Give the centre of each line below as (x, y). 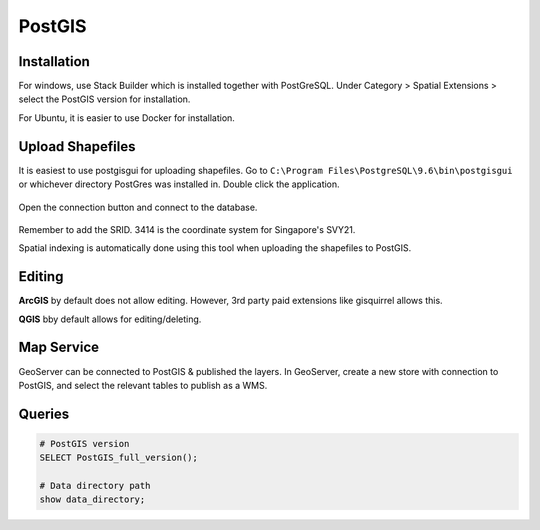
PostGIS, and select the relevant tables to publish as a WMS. (143, 385)
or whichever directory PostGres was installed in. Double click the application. (179, 184)
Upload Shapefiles (77, 146)
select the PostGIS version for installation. (104, 99)
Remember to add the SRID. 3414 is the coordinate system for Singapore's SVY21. (187, 229)
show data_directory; (92, 499)
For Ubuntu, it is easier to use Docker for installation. (126, 117)
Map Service (59, 347)
